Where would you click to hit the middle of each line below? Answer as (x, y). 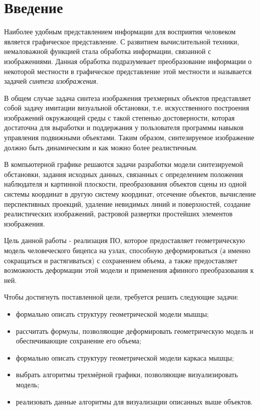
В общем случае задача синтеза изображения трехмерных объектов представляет (128, 98)
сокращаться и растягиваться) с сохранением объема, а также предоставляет (121, 260)
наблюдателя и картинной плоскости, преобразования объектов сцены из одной (125, 184)
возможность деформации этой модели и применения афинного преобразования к (129, 270)
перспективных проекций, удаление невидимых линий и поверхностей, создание (127, 203)
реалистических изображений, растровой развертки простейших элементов (118, 214)
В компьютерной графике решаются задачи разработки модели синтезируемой (124, 164)
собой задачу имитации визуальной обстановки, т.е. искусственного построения (127, 108)
